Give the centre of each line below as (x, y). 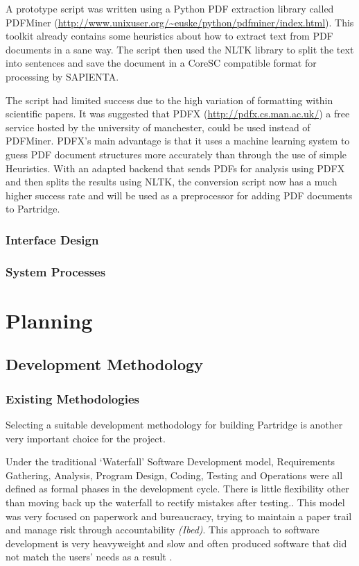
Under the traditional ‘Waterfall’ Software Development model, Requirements (170, 461)
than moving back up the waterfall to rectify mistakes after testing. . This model (175, 502)
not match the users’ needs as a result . (89, 557)
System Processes (56, 271)
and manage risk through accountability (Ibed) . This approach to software (163, 530)
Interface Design (52, 239)
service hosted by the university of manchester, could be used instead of (158, 127)
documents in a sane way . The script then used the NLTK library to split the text (180, 49)
